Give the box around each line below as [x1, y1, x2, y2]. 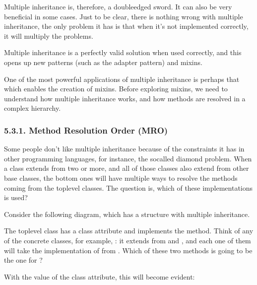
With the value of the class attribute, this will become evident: [4, 271, 195, 282]
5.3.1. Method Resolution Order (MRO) [4, 124, 168, 136]
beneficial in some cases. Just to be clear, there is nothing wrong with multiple [4, 11, 243, 21]
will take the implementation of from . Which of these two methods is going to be [4, 245, 253, 255]
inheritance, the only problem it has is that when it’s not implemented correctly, [4, 21, 249, 31]
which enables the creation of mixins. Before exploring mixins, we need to [4, 83, 228, 94]
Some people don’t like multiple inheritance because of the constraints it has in [4, 143, 245, 154]
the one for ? [4, 255, 43, 265]
